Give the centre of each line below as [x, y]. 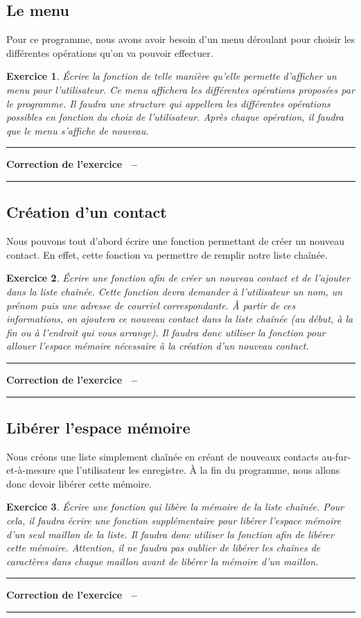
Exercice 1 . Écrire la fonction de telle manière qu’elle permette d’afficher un [171, 76]
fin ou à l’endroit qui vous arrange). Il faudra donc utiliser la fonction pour [166, 332]
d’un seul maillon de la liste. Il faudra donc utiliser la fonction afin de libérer [170, 534]
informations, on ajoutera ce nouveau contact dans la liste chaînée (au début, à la [180, 319]
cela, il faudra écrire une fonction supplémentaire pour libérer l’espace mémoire [174, 521]
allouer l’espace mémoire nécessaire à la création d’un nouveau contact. [158, 346]
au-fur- [336, 456]
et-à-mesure [31, 470]
